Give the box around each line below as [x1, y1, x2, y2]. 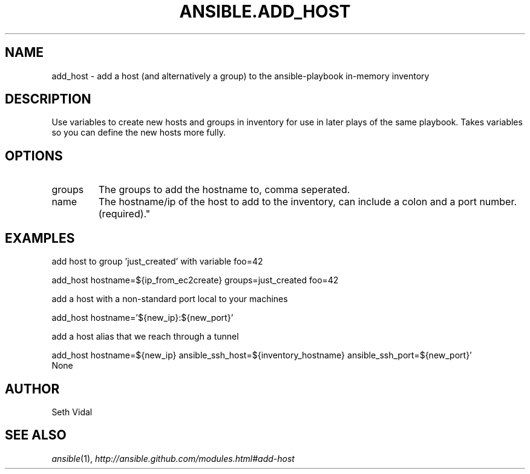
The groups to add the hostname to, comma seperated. [98, 183, 350, 196]
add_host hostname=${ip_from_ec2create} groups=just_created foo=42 [51, 275, 339, 286]
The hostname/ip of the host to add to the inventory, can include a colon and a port [98, 196, 477, 208]
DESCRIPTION [5, 91, 91, 107]
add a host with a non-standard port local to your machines [51, 294, 288, 304]
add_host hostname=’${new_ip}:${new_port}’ [51, 312, 234, 323]
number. [479, 196, 517, 208]
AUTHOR [5, 381, 60, 397]
